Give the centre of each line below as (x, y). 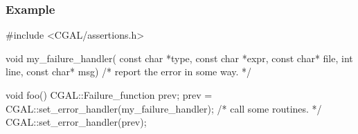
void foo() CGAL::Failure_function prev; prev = (109, 95)
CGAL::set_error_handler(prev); (76, 122)
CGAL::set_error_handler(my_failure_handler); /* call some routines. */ (164, 108)
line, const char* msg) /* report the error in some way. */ (129, 71)
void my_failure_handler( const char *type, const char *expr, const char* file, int (179, 58)
